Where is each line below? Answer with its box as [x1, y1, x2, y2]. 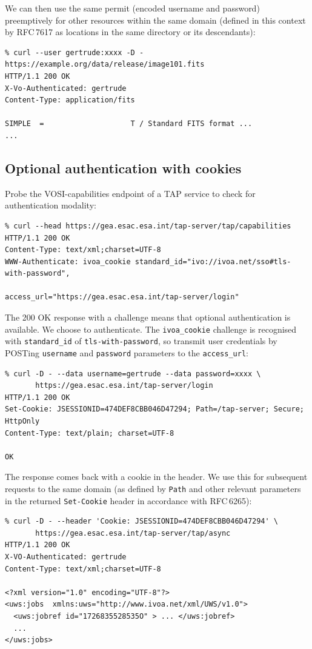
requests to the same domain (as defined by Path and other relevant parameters [5, 482, 301, 494]
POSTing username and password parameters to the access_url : [5, 346, 248, 359]
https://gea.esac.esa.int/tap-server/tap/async [35, 528, 231, 538]
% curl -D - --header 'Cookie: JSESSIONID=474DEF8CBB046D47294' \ [5, 517, 279, 526]
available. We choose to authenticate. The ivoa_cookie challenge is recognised [5, 322, 297, 335]
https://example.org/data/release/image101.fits [5, 60, 205, 69]
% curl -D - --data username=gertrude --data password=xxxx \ [5, 369, 261, 378]
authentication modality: [5, 199, 96, 211]
